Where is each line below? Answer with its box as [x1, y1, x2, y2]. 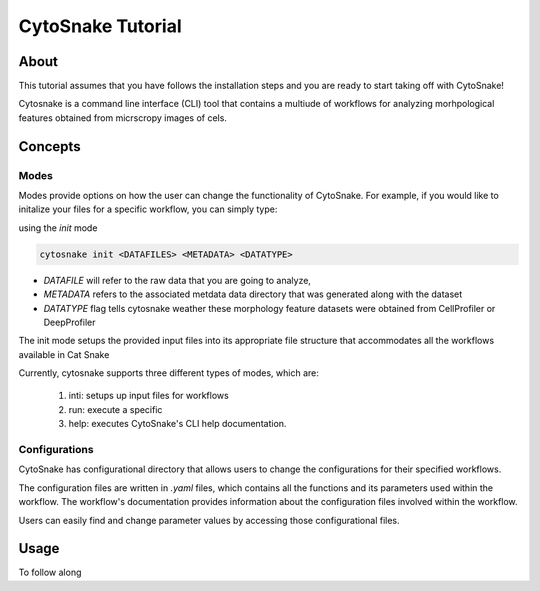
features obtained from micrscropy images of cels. [18, 111, 227, 124]
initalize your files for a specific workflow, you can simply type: [18, 203, 278, 215]
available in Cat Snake [18, 348, 110, 360]
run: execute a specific [68, 403, 163, 415]
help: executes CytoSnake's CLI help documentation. [68, 418, 287, 430]
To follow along [18, 566, 82, 579]
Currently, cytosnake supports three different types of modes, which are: [18, 367, 319, 379]
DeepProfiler [43, 316, 96, 328]
